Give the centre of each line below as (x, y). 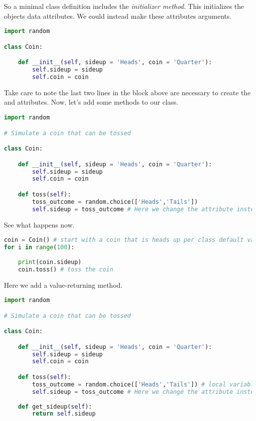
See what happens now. (39, 224)
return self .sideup (64, 414)
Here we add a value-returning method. (63, 285)
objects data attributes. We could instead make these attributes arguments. (118, 16)
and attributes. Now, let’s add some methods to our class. (91, 102)
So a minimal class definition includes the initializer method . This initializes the (124, 6)
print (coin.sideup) (50, 262)
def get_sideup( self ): (55, 406)
